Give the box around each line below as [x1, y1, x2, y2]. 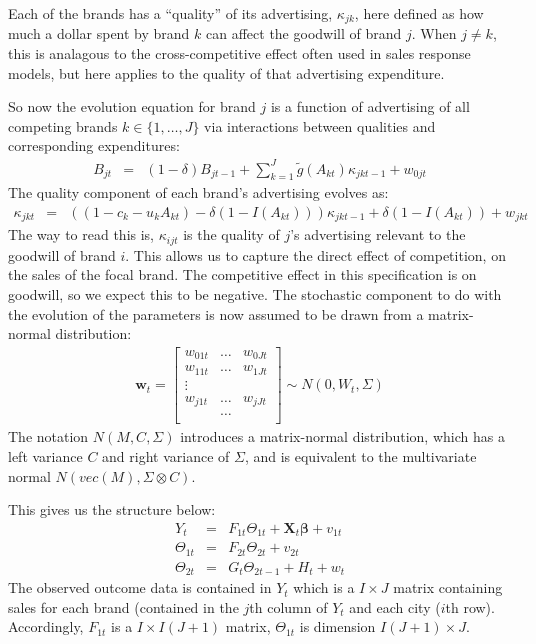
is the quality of [183, 224, 280, 245]
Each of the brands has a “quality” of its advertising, [8, 3, 333, 23]
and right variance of [102, 446, 230, 467]
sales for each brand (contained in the [8, 596, 239, 617]
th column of [249, 596, 328, 617]
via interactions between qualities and [204, 115, 436, 136]
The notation [8, 426, 89, 447]
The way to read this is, [8, 224, 155, 245]
